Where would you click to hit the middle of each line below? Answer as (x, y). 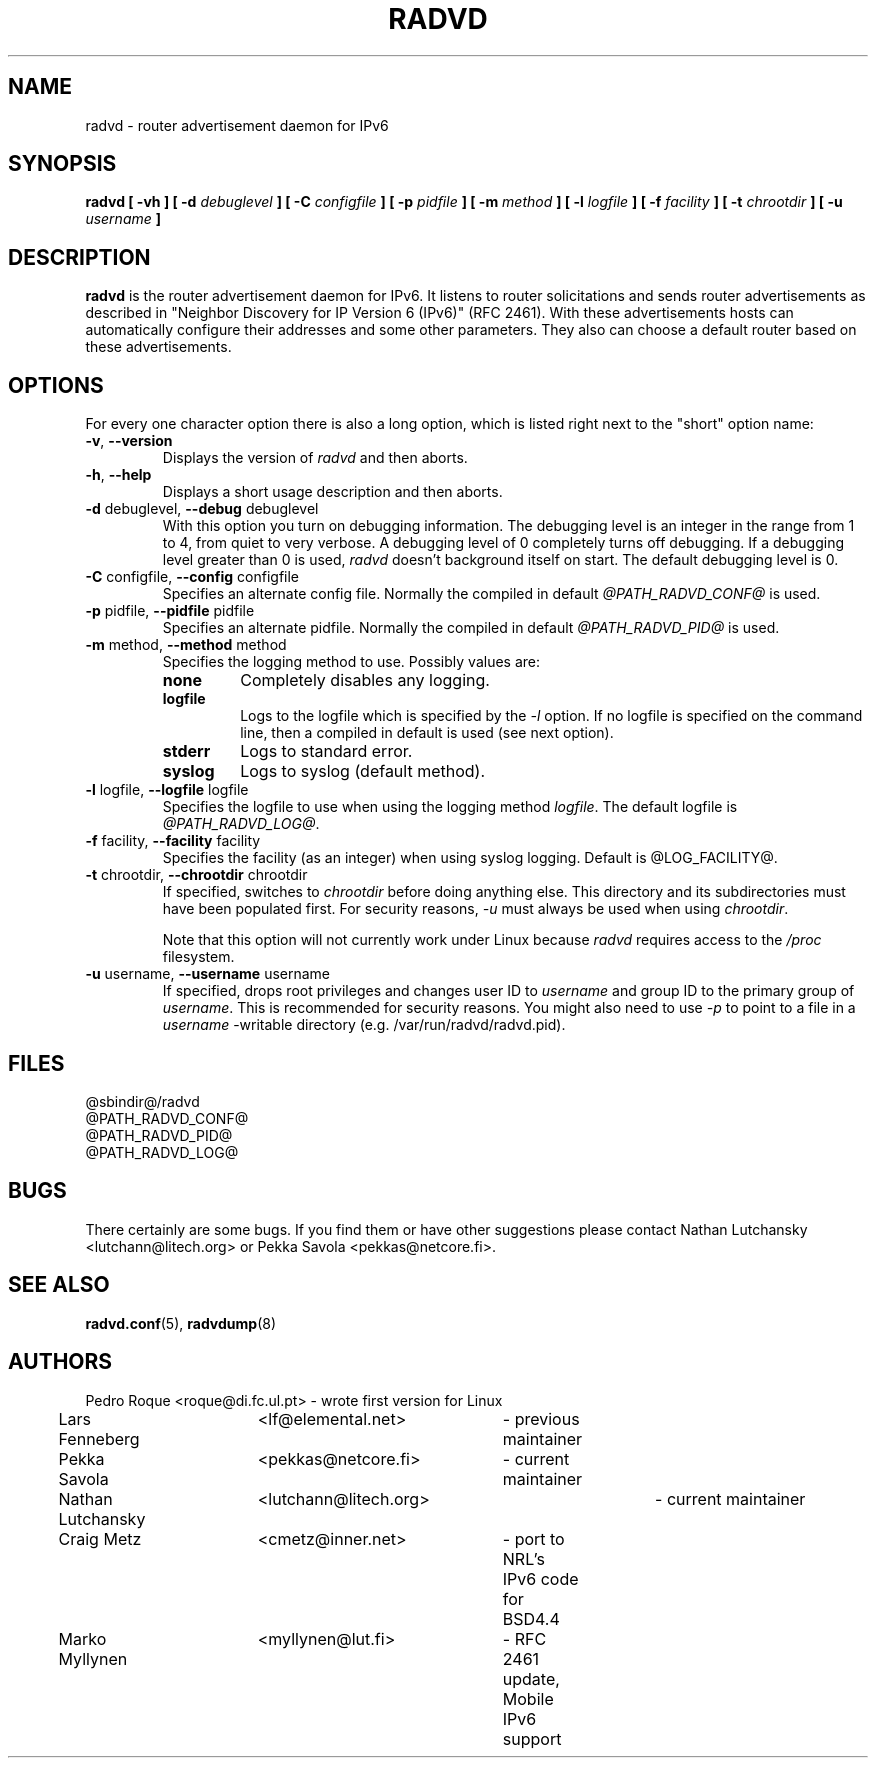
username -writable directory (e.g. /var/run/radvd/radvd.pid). (364, 1025)
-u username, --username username (208, 974)
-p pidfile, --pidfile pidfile (170, 611)
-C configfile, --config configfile (192, 577)
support (532, 1738)
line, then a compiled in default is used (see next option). (427, 733)
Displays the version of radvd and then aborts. (315, 458)
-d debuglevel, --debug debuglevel (202, 509)
